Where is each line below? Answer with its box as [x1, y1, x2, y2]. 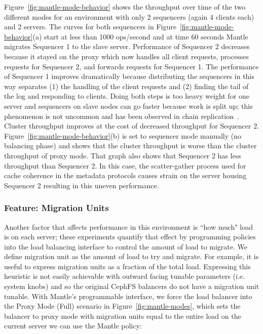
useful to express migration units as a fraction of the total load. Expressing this [4, 261, 251, 271]
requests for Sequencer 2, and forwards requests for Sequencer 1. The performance [4, 61, 259, 71]
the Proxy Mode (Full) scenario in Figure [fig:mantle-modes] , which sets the [4, 301, 241, 311]
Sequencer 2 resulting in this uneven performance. [4, 180, 159, 190]
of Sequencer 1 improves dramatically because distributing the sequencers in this [4, 71, 254, 81]
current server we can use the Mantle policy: [4, 320, 142, 331]
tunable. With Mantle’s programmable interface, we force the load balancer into [4, 290, 252, 301]
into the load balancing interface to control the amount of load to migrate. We [4, 241, 248, 252]
